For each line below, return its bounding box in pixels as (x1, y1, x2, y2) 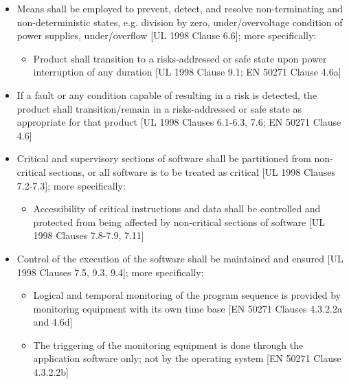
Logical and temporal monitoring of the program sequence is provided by (33, 288, 341, 302)
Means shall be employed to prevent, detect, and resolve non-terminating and (16, 1, 343, 15)
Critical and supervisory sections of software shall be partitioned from (16, 151, 311, 166)
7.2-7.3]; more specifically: (16, 178, 126, 192)
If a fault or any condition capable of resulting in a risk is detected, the (16, 87, 317, 102)
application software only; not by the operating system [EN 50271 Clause (33, 351, 341, 365)
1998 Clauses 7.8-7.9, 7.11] (33, 228, 144, 242)
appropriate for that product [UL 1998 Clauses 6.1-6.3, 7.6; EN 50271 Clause (16, 115, 341, 129)
